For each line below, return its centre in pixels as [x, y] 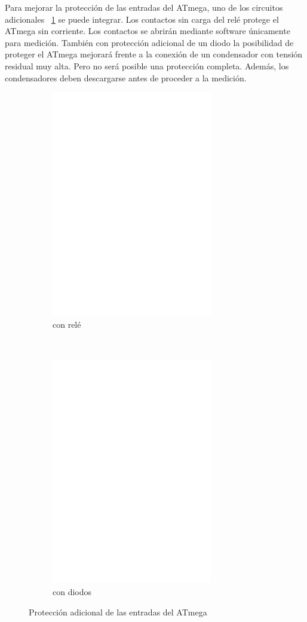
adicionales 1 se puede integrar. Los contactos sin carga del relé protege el [142, 19]
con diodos [72, 591]
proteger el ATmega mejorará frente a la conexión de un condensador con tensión [154, 54]
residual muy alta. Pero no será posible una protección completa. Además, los [147, 65]
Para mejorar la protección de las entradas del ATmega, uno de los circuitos [144, 7]
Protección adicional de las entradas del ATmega [118, 612]
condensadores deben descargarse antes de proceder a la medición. [126, 77]
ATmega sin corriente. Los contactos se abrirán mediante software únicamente [148, 31]
